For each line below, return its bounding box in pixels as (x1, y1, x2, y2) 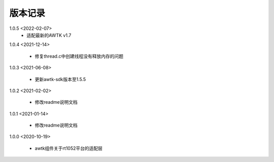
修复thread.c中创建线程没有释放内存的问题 (35, 53, 124, 59)
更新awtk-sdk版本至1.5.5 (35, 76, 86, 82)
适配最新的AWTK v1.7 (26, 32, 72, 38)
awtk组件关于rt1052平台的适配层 (35, 145, 103, 151)
